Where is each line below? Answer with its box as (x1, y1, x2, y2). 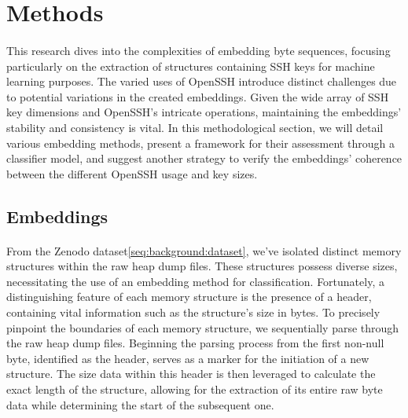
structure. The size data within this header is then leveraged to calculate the (6, 365, 376, 382)
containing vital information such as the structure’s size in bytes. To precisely (6, 304, 380, 321)
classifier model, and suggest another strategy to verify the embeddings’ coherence (6, 150, 402, 167)
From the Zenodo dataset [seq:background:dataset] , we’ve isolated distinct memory (6, 242, 402, 258)
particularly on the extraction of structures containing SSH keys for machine (6, 57, 375, 74)
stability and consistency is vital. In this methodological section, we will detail (6, 119, 384, 135)
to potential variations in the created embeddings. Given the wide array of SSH (6, 88, 389, 104)
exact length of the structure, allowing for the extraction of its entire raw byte (6, 381, 383, 398)
